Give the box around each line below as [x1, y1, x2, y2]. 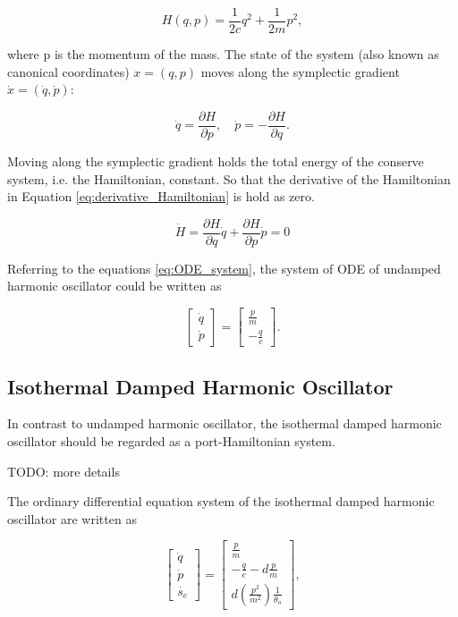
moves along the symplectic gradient [200, 62, 400, 80]
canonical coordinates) [7, 62, 130, 80]
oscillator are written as [7, 509, 137, 528]
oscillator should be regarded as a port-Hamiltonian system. [7, 432, 335, 451]
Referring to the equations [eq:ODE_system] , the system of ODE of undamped [7, 258, 441, 277]
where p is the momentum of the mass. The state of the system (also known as [7, 45, 439, 63]
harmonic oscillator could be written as [7, 276, 222, 295]
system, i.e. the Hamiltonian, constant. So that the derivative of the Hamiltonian [7, 169, 451, 188]
